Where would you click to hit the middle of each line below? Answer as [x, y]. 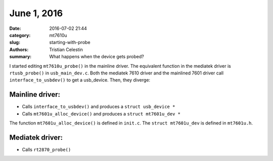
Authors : [19, 49]
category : [20, 35]
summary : [20, 57]
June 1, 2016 [36, 13]
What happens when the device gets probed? [97, 57]
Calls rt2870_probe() [47, 149]
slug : [15, 43]
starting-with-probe [70, 43]
